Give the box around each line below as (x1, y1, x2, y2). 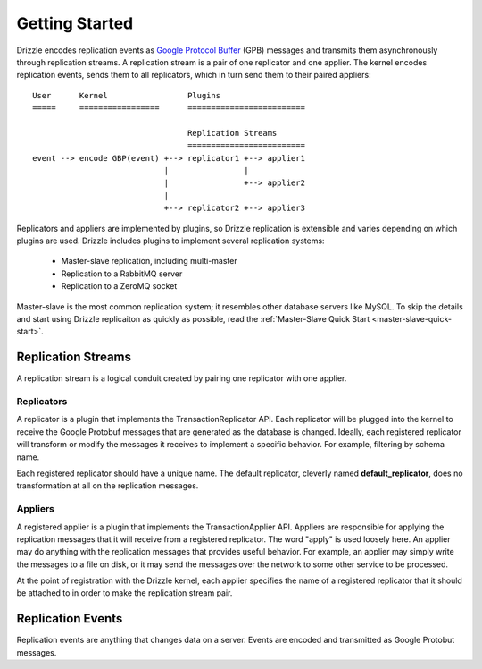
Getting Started (16, 13, 134, 33)
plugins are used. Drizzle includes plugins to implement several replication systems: (16, 235, 325, 246)
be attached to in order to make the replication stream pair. (16, 588, 233, 598)
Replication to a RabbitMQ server (61, 268, 183, 279)
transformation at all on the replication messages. (16, 480, 199, 491)
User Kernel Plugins (32, 90, 221, 100)
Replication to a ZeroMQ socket (61, 281, 178, 292)
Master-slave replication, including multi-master (61, 256, 237, 267)
